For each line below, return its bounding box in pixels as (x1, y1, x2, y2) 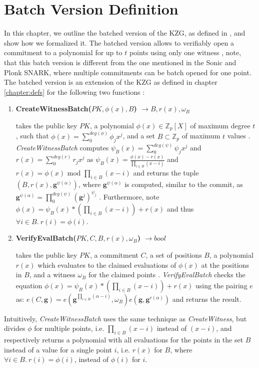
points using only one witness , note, (129, 47, 241, 58)
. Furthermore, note (99, 191, 159, 202)
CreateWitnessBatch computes (15, 142, 109, 152)
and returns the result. (172, 293, 241, 304)
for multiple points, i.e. (34, 323, 104, 333)
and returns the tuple (133, 167, 199, 178)
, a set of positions (145, 249, 202, 260)
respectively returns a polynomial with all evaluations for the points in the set (4, 334, 243, 345)
